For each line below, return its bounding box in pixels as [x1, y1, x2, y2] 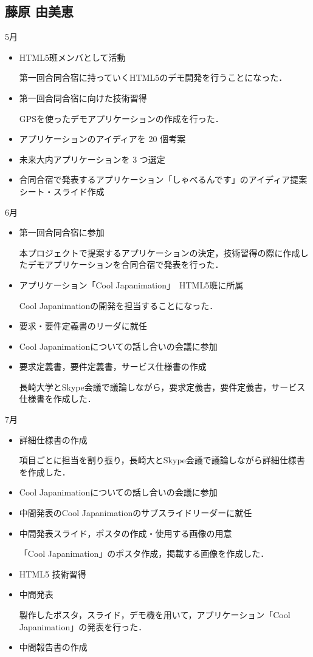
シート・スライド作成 [19, 185, 105, 197]
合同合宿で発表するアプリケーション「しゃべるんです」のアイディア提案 [19, 173, 308, 186]
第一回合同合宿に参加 [19, 226, 105, 239]
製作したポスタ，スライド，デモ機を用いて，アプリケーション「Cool [19, 608, 291, 621]
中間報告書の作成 [19, 641, 88, 653]
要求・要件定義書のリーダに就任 [19, 319, 147, 332]
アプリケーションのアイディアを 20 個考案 [19, 132, 186, 145]
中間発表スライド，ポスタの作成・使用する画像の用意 [19, 526, 232, 539]
